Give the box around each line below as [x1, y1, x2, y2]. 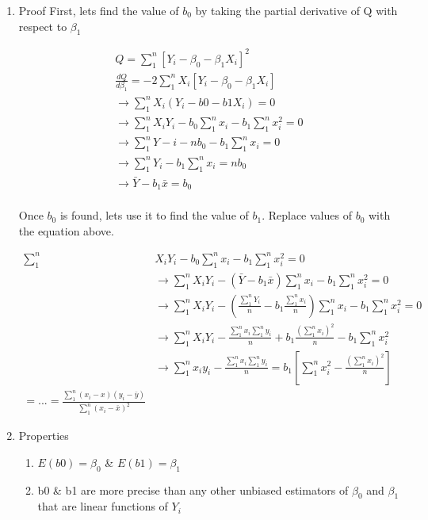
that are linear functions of [37, 498, 168, 514]
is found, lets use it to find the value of [59, 207, 249, 224]
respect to [18, 17, 67, 34]
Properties [18, 427, 69, 444]
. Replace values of [262, 207, 352, 224]
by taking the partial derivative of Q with [195, 2, 398, 18]
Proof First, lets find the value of [18, 2, 179, 18]
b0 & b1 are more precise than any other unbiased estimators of [37, 481, 349, 498]
